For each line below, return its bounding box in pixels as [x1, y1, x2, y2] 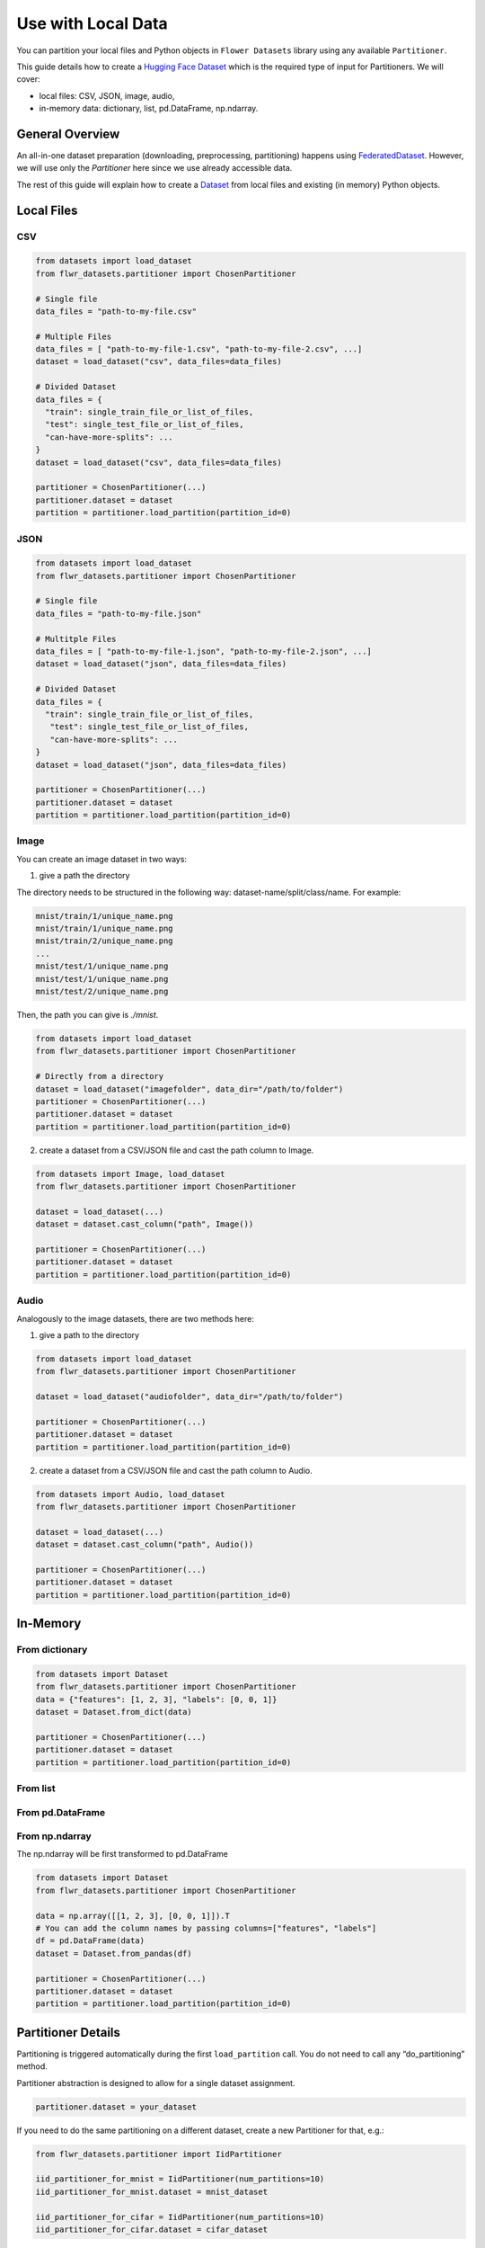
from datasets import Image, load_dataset [35, 1169, 225, 1179]
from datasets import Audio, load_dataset [35, 1489, 225, 1499]
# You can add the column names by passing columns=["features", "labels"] [35, 1923, 377, 1933]
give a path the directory [39, 870, 130, 881]
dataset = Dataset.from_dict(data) [35, 1707, 192, 1717]
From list [16, 1781, 56, 1794]
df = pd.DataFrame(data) [35, 1936, 145, 1946]
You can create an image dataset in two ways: [16, 853, 188, 864]
